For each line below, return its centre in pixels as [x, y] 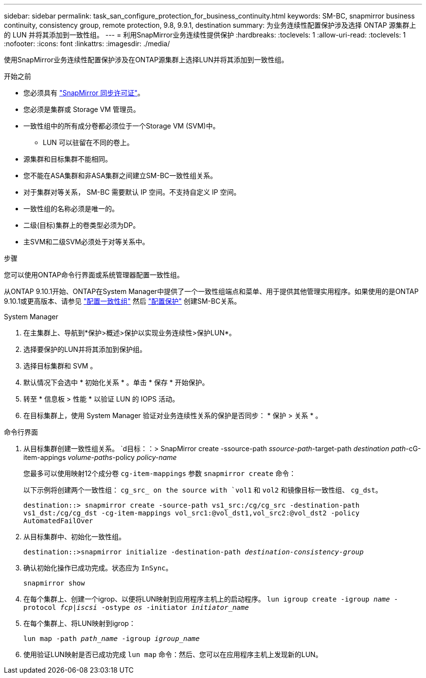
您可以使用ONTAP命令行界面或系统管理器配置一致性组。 [94, 275]
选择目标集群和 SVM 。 [60, 366]
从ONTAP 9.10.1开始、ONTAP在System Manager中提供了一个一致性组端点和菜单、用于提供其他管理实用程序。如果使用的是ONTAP [211, 291]
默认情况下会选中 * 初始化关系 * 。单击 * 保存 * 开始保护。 [116, 382]
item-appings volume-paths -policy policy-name [100, 457]
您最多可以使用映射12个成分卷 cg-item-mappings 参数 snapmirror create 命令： [160, 473]
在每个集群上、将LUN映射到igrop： [80, 623]
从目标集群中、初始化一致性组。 [74, 537]
